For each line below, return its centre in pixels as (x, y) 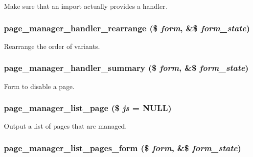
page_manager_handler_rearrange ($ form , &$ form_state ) (127, 28)
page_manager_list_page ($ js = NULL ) (88, 108)
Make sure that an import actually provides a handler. (86, 6)
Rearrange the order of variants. (52, 46)
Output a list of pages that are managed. (66, 126)
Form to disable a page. (39, 86)
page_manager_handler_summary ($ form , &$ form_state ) (126, 68)
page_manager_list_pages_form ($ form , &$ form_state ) (123, 147)
